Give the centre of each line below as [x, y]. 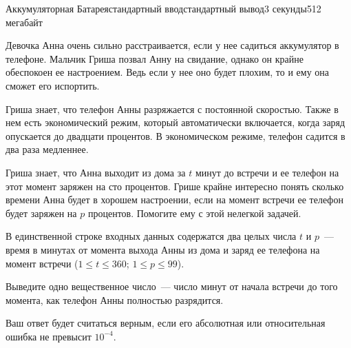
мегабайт [24, 22]
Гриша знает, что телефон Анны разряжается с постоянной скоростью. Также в [172, 109]
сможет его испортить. [53, 85]
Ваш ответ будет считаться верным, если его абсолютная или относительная [166, 323]
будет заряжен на [41, 213]
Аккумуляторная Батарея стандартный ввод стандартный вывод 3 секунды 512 [163, 8]
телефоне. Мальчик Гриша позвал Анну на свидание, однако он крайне [155, 58]
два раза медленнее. [47, 149]
